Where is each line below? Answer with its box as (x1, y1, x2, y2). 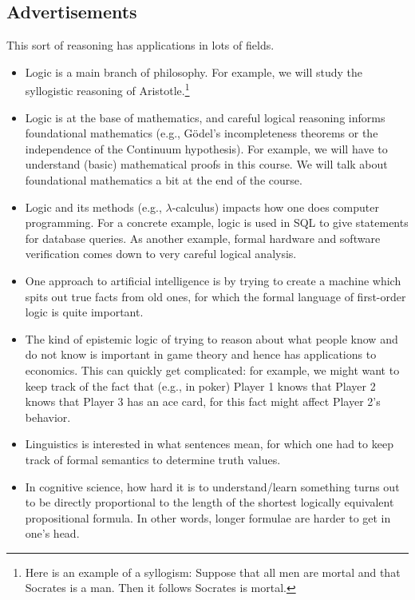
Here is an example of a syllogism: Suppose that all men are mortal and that (25, 563, 401, 580)
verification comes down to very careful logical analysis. (25, 245, 297, 262)
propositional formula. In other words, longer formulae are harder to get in (25, 509, 391, 526)
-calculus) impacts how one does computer (172, 198, 379, 215)
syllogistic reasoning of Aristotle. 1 (25, 80, 190, 99)
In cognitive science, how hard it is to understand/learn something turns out (25, 478, 400, 495)
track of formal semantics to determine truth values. (25, 451, 281, 467)
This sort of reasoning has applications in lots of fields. (6, 37, 275, 54)
